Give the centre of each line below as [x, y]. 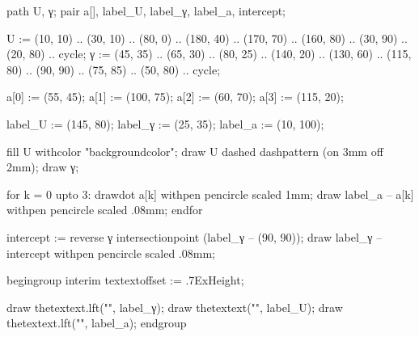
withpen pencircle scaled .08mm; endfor [105, 210]
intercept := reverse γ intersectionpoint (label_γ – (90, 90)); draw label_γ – [195, 236]
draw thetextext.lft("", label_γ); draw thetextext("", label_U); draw [175, 307]
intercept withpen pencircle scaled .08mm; [111, 253]
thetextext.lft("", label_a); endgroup [97, 323]
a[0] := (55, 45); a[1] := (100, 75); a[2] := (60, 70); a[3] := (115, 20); [175, 97]
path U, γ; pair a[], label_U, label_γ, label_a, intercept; [146, 11]
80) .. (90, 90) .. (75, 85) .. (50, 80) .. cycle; [114, 69]
